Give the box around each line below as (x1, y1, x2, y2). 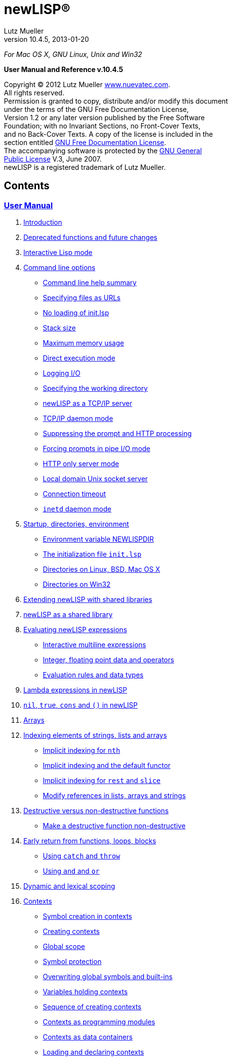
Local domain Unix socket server (43, 474, 148, 483)
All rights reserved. (4, 88, 65, 97)
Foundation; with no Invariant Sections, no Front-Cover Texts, (4, 121, 201, 130)
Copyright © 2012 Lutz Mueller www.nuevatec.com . (4, 80, 170, 89)
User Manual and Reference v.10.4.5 (4, 65, 123, 73)
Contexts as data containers (43, 1032, 133, 1041)
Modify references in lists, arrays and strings (43, 791, 186, 800)
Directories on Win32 (43, 580, 111, 588)
